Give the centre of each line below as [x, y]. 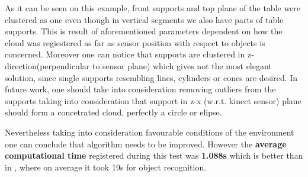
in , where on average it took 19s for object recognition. [106, 167]
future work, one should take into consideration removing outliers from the [140, 89]
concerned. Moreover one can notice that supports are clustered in [125, 54]
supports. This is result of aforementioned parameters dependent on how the [144, 31]
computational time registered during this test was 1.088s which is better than [154, 155]
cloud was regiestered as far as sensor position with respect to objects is [135, 42]
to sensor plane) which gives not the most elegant [182, 65]
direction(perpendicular [47, 65]
